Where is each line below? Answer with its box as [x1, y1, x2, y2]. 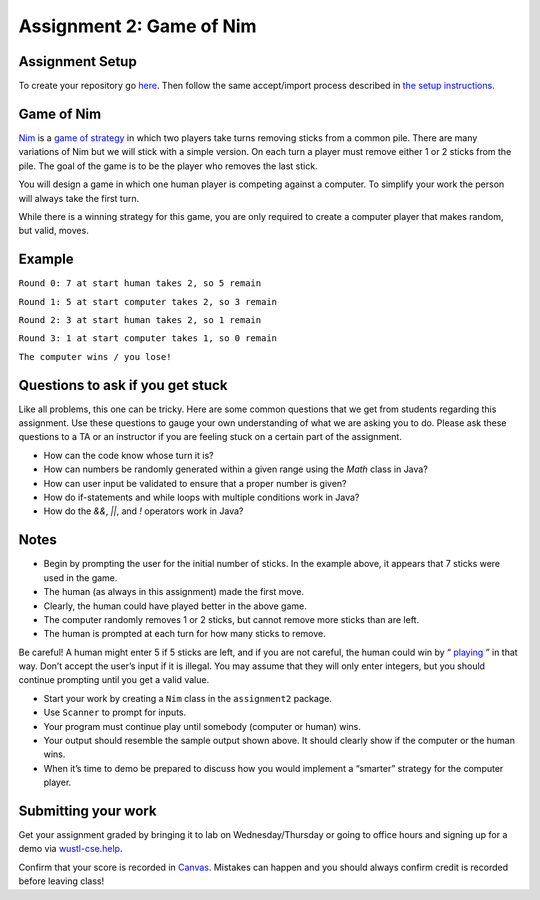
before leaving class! [18, 875, 105, 887]
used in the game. [43, 571, 118, 584]
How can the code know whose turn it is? [43, 449, 214, 461]
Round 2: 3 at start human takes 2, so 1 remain [18, 315, 262, 325]
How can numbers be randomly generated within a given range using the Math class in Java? [43, 463, 429, 475]
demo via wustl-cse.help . [18, 843, 123, 855]
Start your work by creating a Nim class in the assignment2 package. [43, 692, 332, 704]
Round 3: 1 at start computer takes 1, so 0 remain [18, 333, 278, 344]
